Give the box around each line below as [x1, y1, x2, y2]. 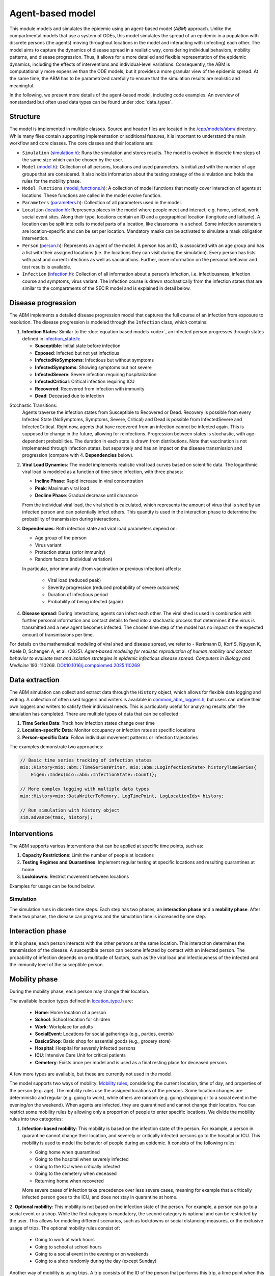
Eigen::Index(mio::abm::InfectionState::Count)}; [31, 771, 157, 777]
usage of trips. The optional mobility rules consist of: [9, 1225, 120, 1231]
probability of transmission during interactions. [22, 516, 121, 522]
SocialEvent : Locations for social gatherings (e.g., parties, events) [35, 1031, 174, 1037]
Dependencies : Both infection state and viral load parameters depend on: [22, 525, 177, 531]
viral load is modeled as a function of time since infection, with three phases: [22, 469, 183, 475]
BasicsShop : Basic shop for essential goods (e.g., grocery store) [35, 1038, 171, 1044]
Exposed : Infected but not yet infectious [35, 350, 120, 356]
